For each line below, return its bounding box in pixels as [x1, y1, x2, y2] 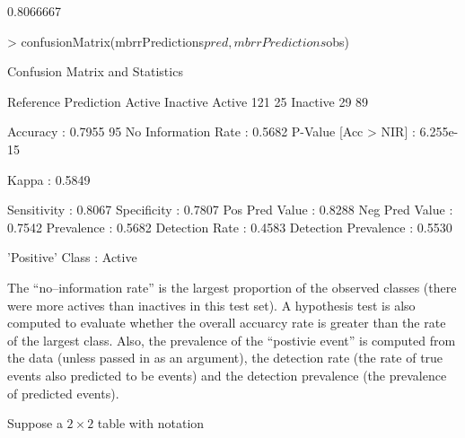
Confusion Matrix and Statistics [7, 62, 183, 81]
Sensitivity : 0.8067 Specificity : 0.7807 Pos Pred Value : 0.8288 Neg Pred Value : [7, 200, 453, 219]
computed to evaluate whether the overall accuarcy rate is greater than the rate [7, 313, 446, 332]
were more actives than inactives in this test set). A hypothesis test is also [7, 295, 416, 314]
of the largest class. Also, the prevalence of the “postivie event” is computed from [7, 330, 456, 349]
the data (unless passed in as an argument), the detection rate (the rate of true [7, 348, 443, 367]
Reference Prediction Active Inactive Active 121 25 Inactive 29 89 [7, 92, 369, 110]
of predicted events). [7, 383, 119, 402]
